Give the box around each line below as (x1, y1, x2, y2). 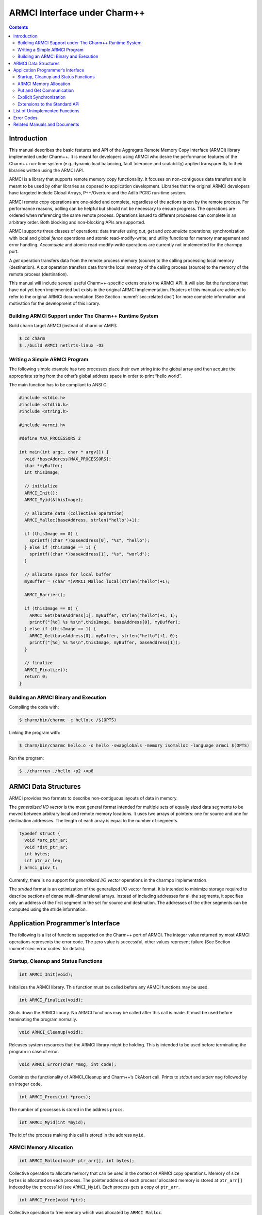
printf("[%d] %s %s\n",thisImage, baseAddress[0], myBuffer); (29, 620, 180, 625)
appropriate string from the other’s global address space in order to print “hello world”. (9, 373, 182, 379)
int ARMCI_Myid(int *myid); (19, 1119, 86, 1125)
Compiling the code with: (9, 704, 59, 710)
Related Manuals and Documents (13, 121, 80, 127)
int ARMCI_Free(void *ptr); (19, 1197, 86, 1202)
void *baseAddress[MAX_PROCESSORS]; (24, 456, 112, 462)
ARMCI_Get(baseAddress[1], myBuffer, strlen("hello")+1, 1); (29, 612, 178, 618)
